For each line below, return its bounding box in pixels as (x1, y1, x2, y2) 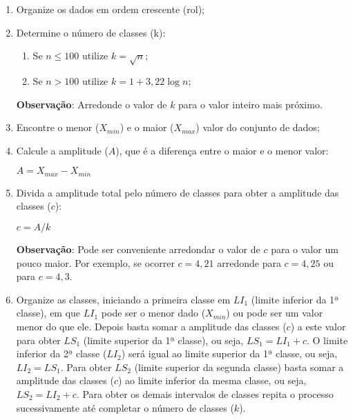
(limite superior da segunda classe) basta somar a (134, 359, 344, 374)
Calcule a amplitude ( (16, 143, 108, 157)
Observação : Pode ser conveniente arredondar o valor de (16, 241, 260, 256)
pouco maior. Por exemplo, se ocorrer (16, 255, 175, 270)
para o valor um (271, 241, 338, 256)
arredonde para (217, 255, 281, 270)
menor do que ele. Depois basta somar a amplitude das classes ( (16, 319, 287, 333)
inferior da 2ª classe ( (16, 346, 107, 361)
